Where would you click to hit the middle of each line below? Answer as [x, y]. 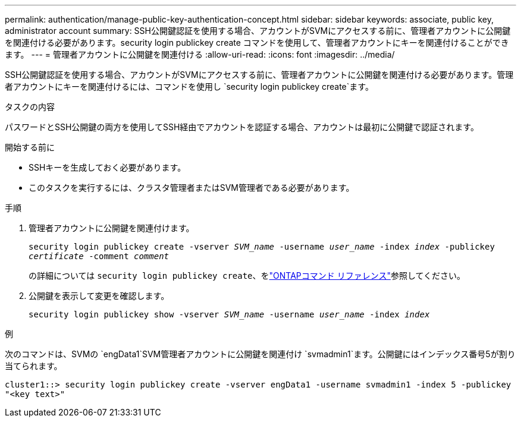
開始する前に [30, 147]
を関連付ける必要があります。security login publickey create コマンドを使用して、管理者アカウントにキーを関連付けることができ [257, 42]
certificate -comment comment [99, 256]
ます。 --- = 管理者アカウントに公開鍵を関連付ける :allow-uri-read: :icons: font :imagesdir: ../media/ [200, 54]
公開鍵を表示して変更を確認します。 [99, 296]
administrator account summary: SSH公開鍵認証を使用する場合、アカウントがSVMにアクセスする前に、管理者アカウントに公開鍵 [258, 31]
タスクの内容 [30, 107]
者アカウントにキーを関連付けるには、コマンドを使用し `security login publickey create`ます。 [189, 86]
